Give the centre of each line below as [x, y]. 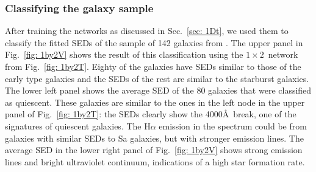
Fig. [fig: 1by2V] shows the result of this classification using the [124, 54]
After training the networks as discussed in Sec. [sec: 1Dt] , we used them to [147, 31]
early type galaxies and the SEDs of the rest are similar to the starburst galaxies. [157, 78]
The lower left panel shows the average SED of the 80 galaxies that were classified [158, 90]
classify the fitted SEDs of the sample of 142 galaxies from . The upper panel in [154, 42]
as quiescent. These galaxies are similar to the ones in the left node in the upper [155, 102]
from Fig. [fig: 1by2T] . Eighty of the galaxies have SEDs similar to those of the [153, 66]
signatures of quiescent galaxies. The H [78, 126]
